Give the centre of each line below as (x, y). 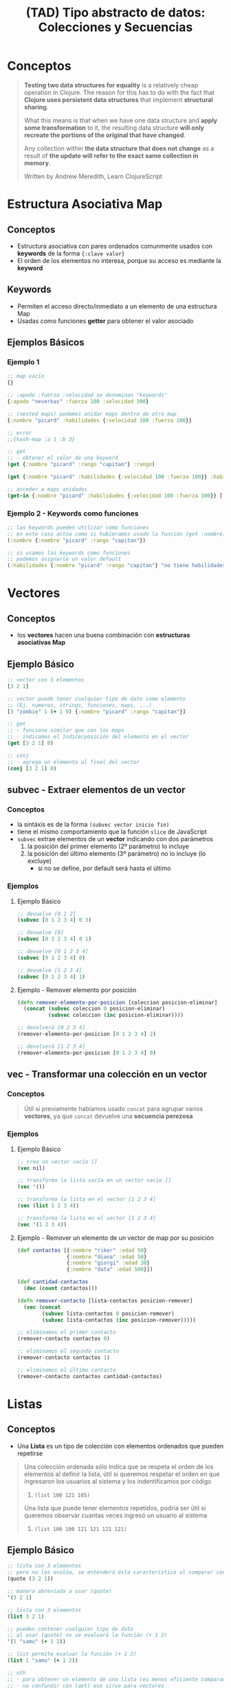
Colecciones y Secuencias (115, 27)
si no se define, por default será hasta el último (104, 868)
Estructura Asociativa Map (85, 204)
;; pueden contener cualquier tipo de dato (70, 1629)
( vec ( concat (42, 1307)
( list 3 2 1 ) (26, 1616)
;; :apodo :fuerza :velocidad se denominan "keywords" (87, 395)
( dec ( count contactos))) (60, 1289)
